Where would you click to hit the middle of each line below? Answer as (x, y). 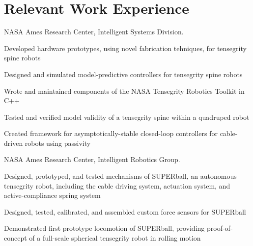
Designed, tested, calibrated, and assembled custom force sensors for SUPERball (125, 211)
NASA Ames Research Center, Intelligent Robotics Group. (92, 159)
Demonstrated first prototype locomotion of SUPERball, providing (104, 228)
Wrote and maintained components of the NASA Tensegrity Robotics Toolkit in (124, 91)
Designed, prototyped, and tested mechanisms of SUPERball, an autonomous (120, 176)
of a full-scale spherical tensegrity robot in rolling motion (115, 238)
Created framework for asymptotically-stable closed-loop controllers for (111, 133)
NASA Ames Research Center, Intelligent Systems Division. (94, 32)
